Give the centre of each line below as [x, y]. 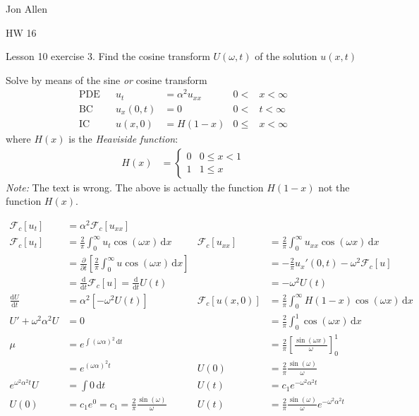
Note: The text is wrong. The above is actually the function [135, 187]
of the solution [286, 56]
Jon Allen [26, 8]
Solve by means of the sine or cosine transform [107, 79]
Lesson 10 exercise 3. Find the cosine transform [108, 56]
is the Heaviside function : [123, 138]
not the [334, 187]
